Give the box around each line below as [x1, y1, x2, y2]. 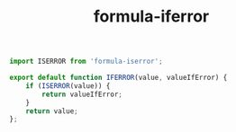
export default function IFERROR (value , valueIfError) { [9, 74, 228, 83]
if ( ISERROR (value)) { [25, 81, 111, 91]
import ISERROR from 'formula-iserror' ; [9, 57, 164, 66]
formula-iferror [93, 6, 210, 27]
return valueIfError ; [41, 90, 123, 99]
